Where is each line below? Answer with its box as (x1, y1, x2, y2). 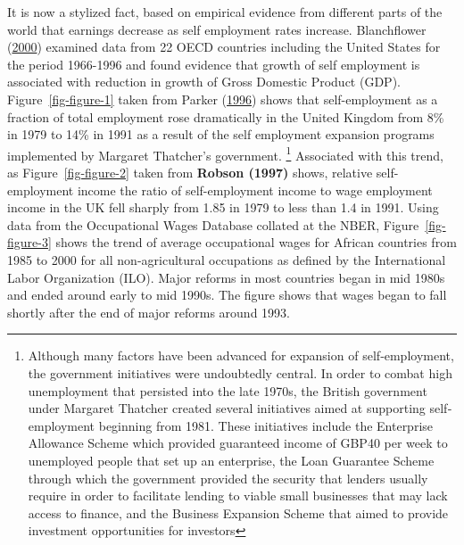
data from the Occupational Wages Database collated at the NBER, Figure (7, 215, 419, 234)
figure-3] (7, 233, 52, 252)
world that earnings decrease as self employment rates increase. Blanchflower (7, 20, 427, 38)
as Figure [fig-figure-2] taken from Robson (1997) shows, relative (7, 163, 373, 181)
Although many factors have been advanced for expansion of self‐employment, (28, 346, 454, 365)
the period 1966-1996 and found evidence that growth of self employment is (7, 54, 420, 73)
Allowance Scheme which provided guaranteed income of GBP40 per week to (28, 434, 448, 452)
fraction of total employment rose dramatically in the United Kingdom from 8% (7, 107, 444, 126)
